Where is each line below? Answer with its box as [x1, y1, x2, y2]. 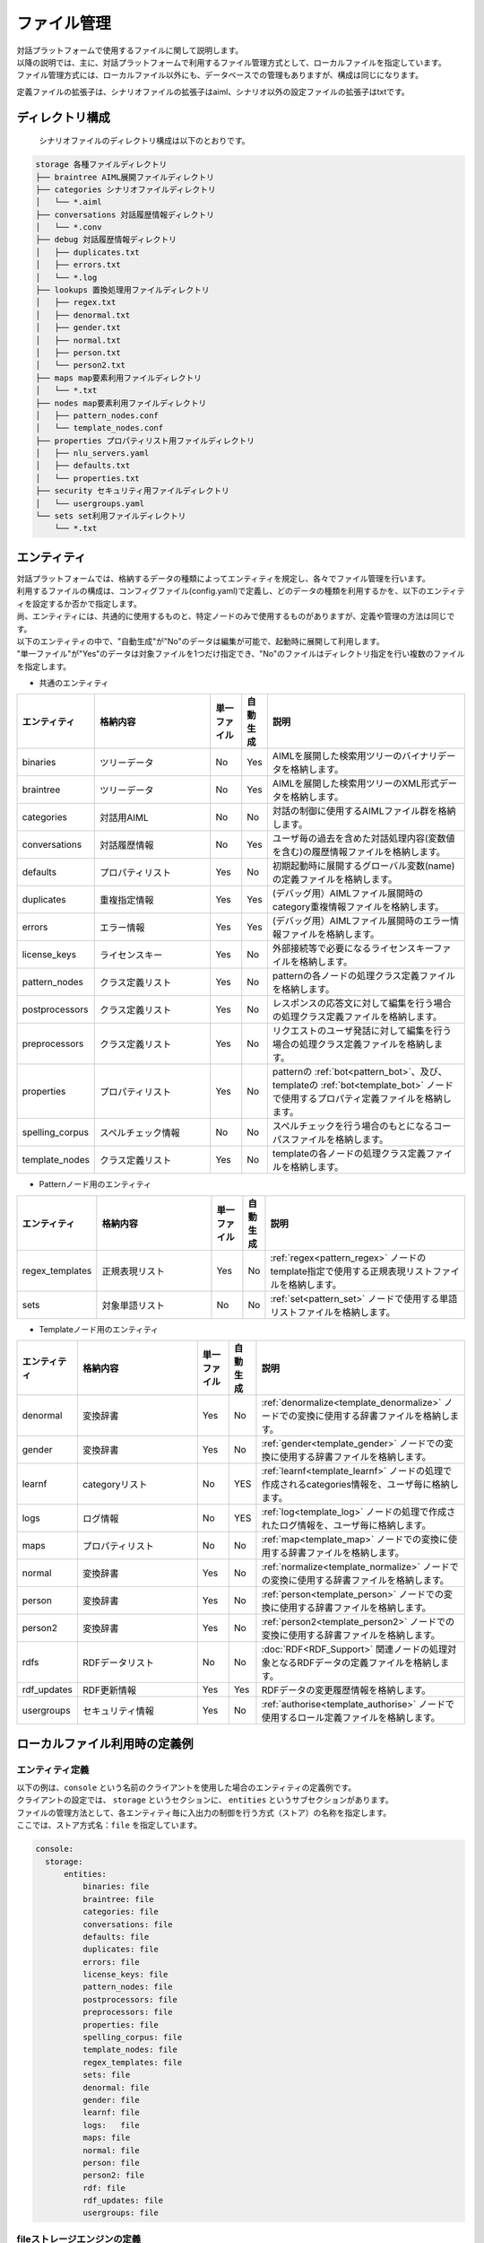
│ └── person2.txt [35, 360, 125, 371]
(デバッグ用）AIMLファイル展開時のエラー [272, 915, 451, 928]
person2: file [82, 2170, 145, 2180]
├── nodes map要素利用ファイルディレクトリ [35, 397, 207, 408]
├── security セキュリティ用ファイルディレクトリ [35, 485, 230, 496]
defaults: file [82, 1932, 150, 1942]
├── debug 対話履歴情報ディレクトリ [35, 234, 177, 245]
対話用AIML [99, 812, 149, 825]
